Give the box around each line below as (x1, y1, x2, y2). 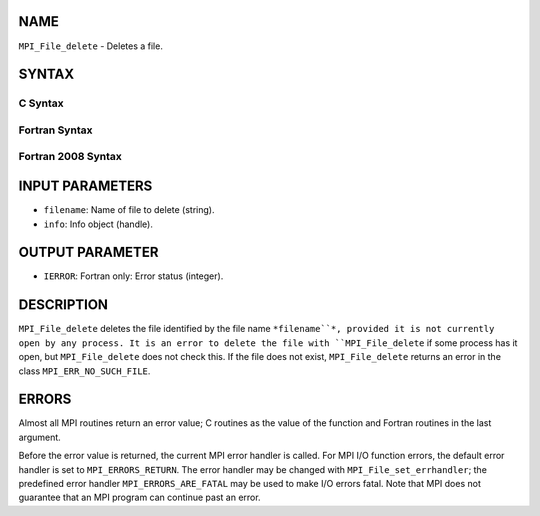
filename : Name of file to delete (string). (43, 204, 215, 216)
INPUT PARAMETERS (18, 178, 153, 195)
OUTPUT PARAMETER (18, 244, 159, 261)
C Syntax (18, 96, 64, 110)
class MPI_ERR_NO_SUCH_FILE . (18, 365, 151, 377)
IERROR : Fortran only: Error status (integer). (43, 270, 224, 282)
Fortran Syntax (18, 123, 93, 137)
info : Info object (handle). (43, 218, 154, 230)
